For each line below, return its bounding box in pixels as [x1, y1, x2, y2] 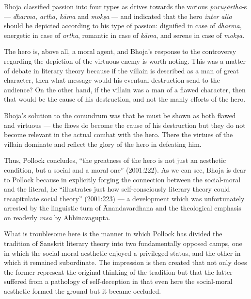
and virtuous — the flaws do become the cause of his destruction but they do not [4, 120, 246, 130]
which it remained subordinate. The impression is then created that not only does [4, 257, 247, 267]
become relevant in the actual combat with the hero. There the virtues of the [4, 129, 233, 140]
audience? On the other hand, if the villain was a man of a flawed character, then [4, 84, 246, 94]
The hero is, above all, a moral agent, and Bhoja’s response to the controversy [4, 46, 236, 56]
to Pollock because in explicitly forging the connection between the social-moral [4, 174, 241, 184]
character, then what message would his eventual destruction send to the [4, 75, 220, 85]
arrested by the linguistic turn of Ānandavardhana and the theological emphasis [4, 203, 241, 213]
